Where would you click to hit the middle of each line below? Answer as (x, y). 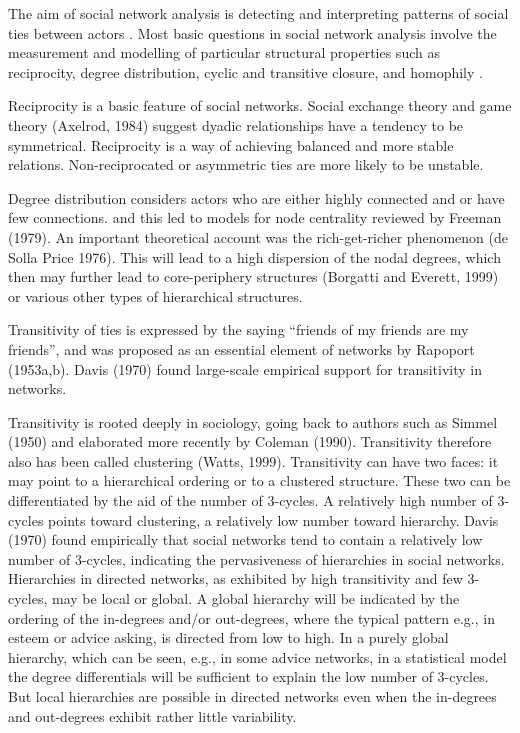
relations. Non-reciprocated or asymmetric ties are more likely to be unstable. (246, 164)
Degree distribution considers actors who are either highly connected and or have (256, 197)
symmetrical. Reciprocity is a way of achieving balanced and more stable (231, 144)
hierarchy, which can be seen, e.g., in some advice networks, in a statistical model (257, 656)
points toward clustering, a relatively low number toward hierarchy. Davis (273, 519)
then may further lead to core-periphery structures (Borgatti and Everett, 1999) (253, 276)
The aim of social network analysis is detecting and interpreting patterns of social (258, 13)
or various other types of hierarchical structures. (155, 295)
